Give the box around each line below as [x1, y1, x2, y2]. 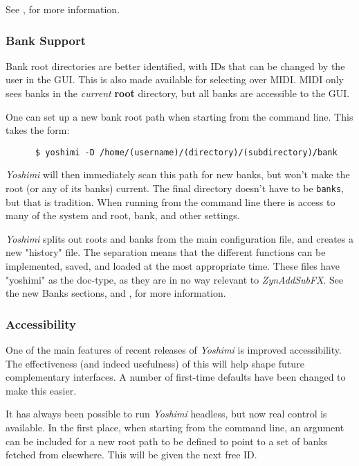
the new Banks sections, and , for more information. [6, 286, 226, 300]
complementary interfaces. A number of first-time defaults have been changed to [6, 370, 346, 384]
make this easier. [6, 383, 77, 397]
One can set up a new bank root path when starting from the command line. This [6, 109, 353, 123]
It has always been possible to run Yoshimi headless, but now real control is [6, 406, 327, 421]
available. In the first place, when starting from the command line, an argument [6, 420, 344, 435]
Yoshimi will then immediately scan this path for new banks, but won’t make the [6, 167, 350, 182]
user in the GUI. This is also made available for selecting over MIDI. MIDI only [6, 72, 344, 87]
